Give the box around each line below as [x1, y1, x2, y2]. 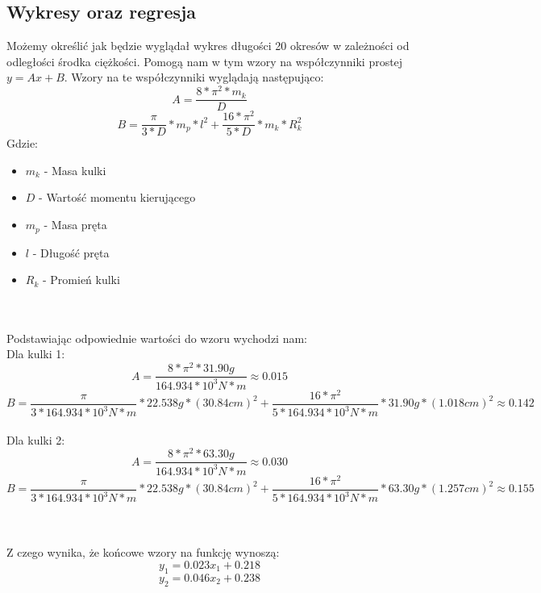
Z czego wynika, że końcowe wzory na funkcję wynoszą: [6, 544, 280, 561]
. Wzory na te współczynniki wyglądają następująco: [64, 69, 324, 86]
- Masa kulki [44, 161, 106, 178]
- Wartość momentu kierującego [39, 189, 196, 206]
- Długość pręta [32, 244, 110, 261]
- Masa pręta [44, 216, 107, 233]
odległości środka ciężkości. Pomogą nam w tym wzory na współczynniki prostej [6, 52, 403, 69]
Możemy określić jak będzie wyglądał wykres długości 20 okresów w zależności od [6, 37, 410, 54]
